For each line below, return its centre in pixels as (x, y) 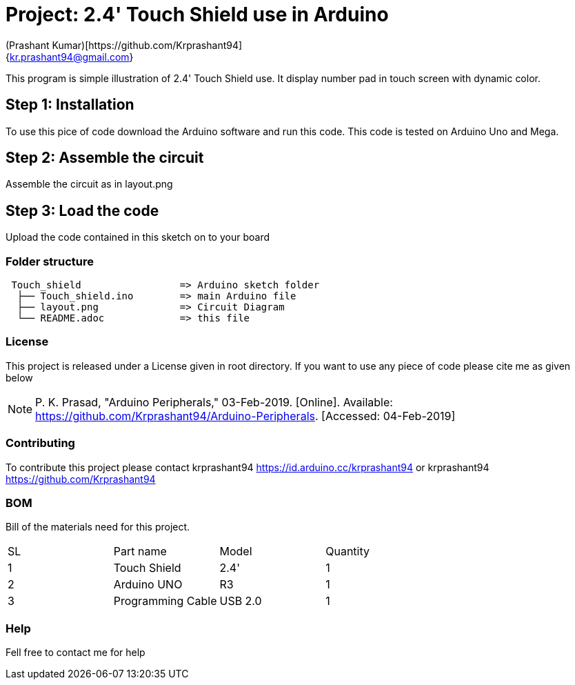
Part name (140, 552)
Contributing (40, 443)
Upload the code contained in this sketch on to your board (138, 237)
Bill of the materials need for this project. (98, 527)
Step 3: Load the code (82, 210)
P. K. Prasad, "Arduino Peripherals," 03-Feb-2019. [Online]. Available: (214, 402)
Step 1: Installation (70, 105)
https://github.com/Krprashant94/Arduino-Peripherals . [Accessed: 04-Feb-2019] (245, 416)
